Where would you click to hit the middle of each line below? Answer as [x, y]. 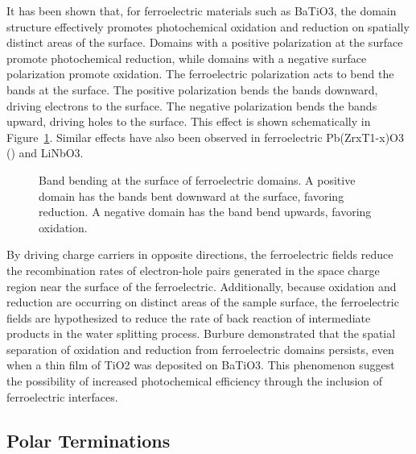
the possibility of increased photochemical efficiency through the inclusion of [195, 381]
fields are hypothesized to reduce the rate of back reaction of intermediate [189, 317]
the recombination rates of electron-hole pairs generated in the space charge [193, 270]
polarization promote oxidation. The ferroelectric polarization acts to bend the [200, 74]
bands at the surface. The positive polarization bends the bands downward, [192, 89]
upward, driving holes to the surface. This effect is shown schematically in [189, 121]
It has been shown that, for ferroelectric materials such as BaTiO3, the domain [202, 10]
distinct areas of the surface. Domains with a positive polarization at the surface [205, 42]
